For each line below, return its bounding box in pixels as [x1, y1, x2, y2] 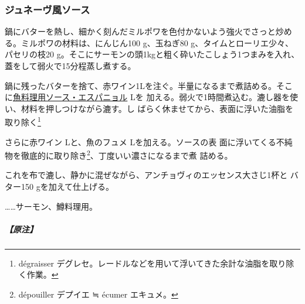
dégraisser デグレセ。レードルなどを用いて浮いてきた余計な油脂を [18, 257, 270, 269]
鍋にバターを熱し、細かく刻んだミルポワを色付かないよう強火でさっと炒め [5, 25, 292, 37]
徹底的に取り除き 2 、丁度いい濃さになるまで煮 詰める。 [21, 148, 233, 161]
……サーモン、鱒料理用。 [5, 200, 97, 212]
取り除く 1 [5, 114, 41, 128]
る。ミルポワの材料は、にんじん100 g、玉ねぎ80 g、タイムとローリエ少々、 [5, 36, 294, 49]
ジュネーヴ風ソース [5, 2, 90, 16]
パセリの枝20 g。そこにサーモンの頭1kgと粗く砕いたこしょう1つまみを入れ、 [5, 48, 300, 60]
